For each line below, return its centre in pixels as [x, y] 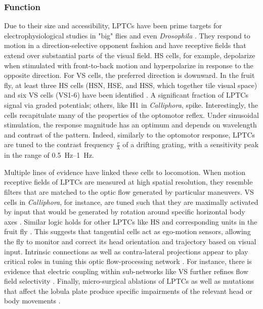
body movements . [32, 301]
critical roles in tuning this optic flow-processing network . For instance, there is [128, 261]
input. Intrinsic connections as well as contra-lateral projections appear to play [126, 251]
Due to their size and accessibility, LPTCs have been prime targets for [113, 26]
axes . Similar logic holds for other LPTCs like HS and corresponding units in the [131, 221]
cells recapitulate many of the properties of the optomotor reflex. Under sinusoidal [131, 115]
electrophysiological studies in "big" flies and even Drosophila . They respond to [127, 35]
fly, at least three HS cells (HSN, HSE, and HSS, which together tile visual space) [131, 85]
